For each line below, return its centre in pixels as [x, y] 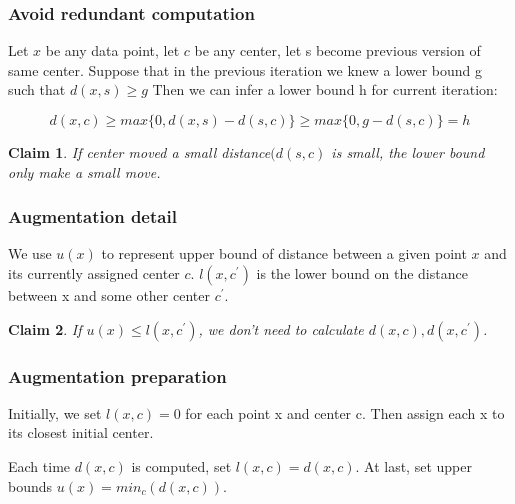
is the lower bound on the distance [362, 273]
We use [30, 253]
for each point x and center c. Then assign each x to [345, 412]
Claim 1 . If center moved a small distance [139, 152]
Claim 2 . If [45, 328]
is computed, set [181, 466]
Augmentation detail [92, 216]
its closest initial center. [81, 432]
